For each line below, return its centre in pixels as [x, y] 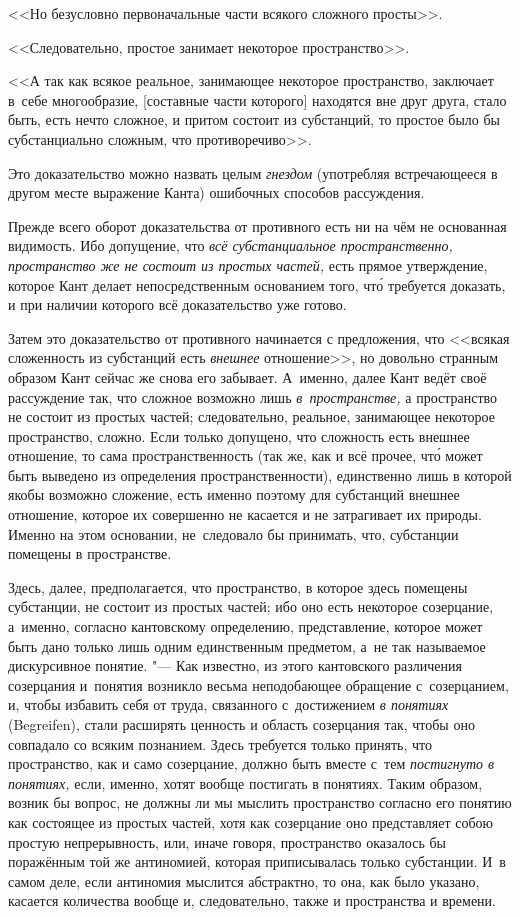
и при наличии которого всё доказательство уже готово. [177, 304]
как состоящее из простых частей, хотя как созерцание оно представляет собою [251, 821]
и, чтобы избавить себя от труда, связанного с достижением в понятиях [228, 704]
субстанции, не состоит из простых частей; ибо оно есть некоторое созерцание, [251, 606]
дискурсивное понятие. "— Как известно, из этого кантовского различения [235, 665]
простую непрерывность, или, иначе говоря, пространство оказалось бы [227, 841]
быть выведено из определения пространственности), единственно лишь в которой [260, 474]
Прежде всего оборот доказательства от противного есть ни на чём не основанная [257, 225]
